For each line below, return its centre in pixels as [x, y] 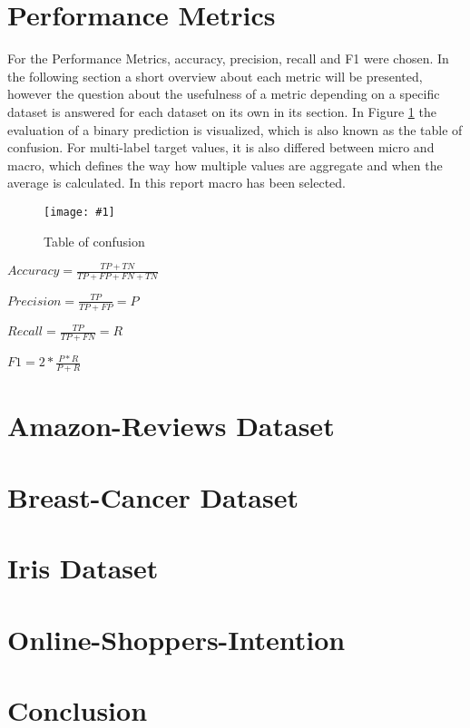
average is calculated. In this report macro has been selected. [176, 183]
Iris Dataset [83, 568]
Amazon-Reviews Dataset [171, 426]
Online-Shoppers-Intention [176, 639]
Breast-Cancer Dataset [153, 496]
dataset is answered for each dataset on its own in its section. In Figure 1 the [222, 111]
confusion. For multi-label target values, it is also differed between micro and [221, 147]
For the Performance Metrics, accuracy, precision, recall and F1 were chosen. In [228, 58]
